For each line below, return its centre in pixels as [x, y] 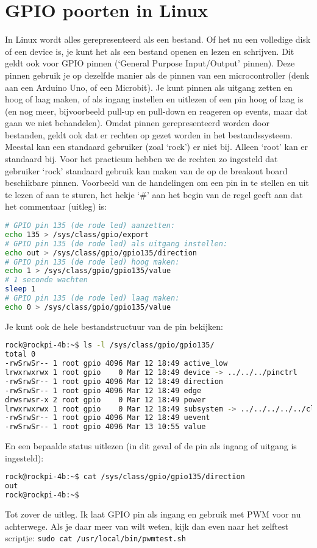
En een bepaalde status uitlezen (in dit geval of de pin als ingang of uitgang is [151, 446]
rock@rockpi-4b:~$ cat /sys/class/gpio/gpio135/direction [125, 477]
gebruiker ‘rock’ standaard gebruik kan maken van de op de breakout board [146, 170]
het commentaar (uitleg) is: [56, 206]
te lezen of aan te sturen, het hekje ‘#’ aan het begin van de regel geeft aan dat [154, 194]
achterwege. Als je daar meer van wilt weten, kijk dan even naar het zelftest [147, 526]
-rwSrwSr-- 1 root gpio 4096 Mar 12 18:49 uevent [108, 418]
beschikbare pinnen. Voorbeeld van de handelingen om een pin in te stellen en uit [157, 183]
